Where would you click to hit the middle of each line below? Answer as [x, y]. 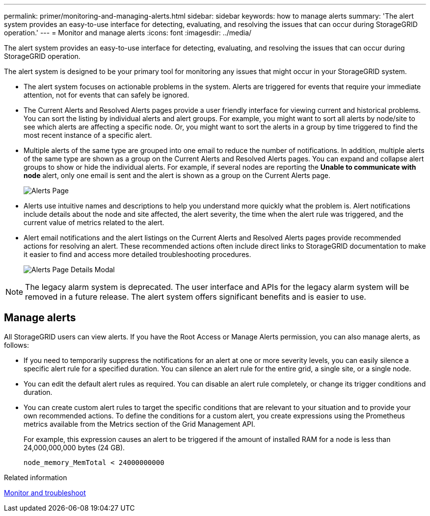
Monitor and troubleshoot [45, 492]
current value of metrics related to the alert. [94, 222]
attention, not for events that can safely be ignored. [107, 95]
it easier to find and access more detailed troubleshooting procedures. [137, 254]
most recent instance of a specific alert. [88, 135]
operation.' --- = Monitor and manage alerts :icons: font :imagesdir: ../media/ [128, 33]
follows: [16, 345]
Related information [36, 477]
